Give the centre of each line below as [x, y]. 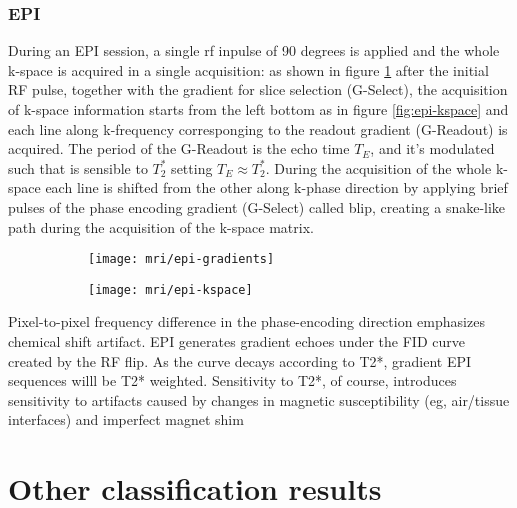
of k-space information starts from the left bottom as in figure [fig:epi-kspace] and [258, 109]
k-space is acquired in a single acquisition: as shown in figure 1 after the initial [248, 69]
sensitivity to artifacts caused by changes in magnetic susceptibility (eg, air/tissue [259, 399]
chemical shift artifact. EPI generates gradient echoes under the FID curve [236, 341]
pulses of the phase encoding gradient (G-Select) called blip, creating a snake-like [257, 206]
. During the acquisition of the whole [378, 167]
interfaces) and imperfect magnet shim [126, 419]
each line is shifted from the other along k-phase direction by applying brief [276, 187]
